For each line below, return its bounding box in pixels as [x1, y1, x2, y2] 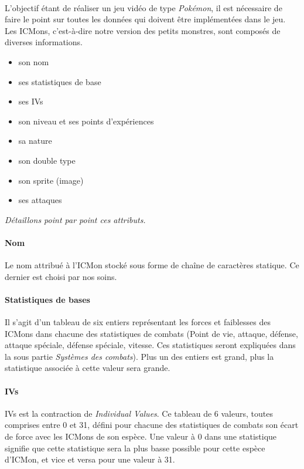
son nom [18, 55, 49, 68]
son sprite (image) [18, 174, 84, 186]
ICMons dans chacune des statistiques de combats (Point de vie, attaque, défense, [5, 327, 298, 339]
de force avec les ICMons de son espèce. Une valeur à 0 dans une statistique [5, 430, 277, 443]
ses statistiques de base [18, 75, 101, 87]
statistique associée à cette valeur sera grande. [5, 362, 170, 374]
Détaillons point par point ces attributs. [5, 213, 146, 225]
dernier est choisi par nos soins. [5, 270, 117, 282]
